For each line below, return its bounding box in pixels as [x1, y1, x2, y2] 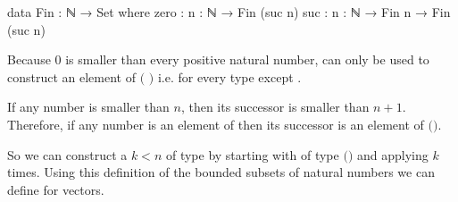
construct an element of [7, 67, 136, 86]
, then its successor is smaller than [180, 97, 370, 116]
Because [7, 50, 51, 69]
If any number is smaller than [7, 97, 170, 116]
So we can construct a [7, 145, 128, 164]
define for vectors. [7, 180, 104, 198]
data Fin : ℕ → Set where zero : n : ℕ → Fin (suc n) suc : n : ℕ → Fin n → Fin [7, 3, 451, 21]
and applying [356, 145, 429, 164]
